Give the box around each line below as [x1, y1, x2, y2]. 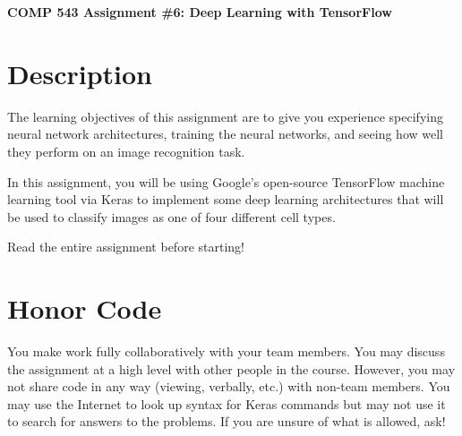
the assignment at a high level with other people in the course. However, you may [7, 359, 456, 378]
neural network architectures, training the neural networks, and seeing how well [7, 124, 444, 143]
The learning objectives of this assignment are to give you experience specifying [7, 107, 443, 125]
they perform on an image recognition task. [7, 141, 245, 160]
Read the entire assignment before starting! [7, 237, 244, 256]
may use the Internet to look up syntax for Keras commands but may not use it [7, 394, 446, 413]
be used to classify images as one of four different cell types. [7, 207, 336, 226]
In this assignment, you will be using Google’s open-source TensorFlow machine [7, 172, 445, 191]
